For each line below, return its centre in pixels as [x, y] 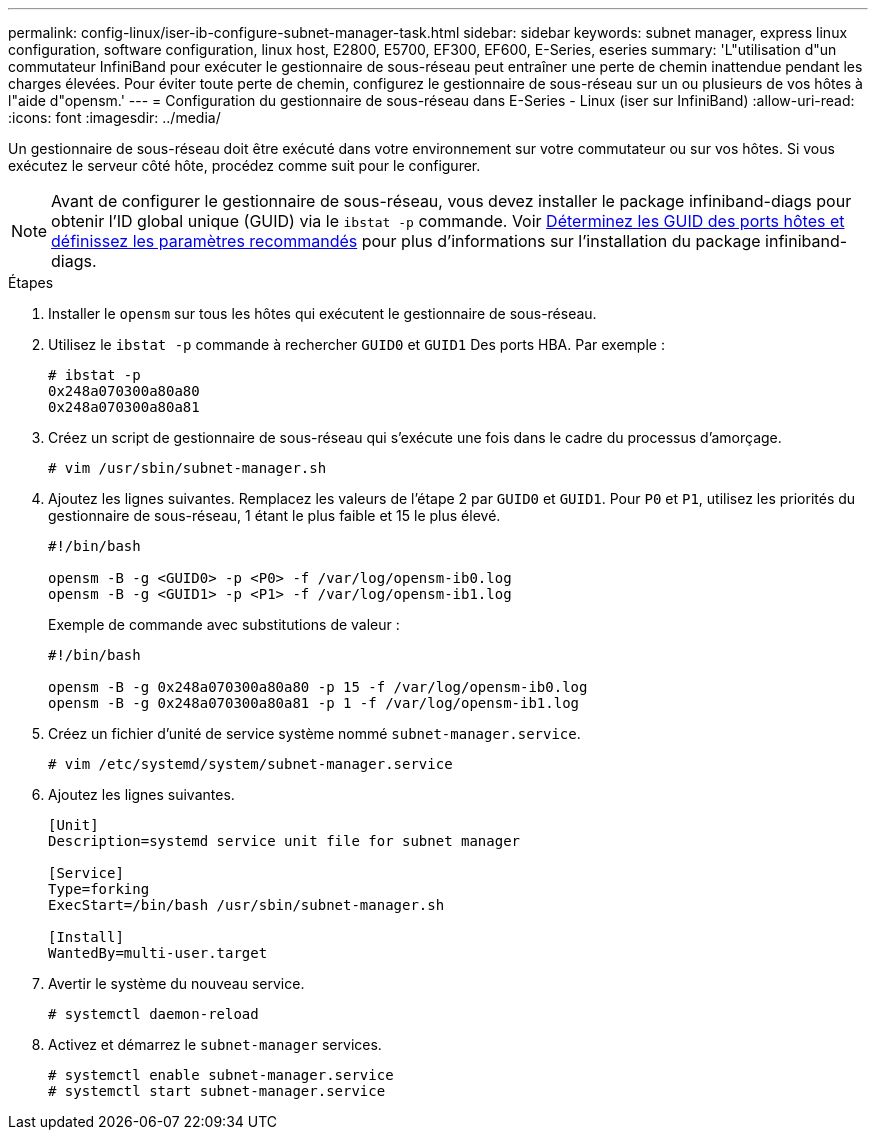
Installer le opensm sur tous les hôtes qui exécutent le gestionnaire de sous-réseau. [322, 313]
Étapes [31, 282]
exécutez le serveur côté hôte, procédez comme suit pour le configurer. [244, 165]
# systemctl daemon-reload [153, 1014]
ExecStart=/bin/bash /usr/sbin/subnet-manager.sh [246, 905]
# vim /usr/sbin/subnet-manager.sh [187, 468]
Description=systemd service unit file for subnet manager [284, 841]
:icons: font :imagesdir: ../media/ [114, 117]
